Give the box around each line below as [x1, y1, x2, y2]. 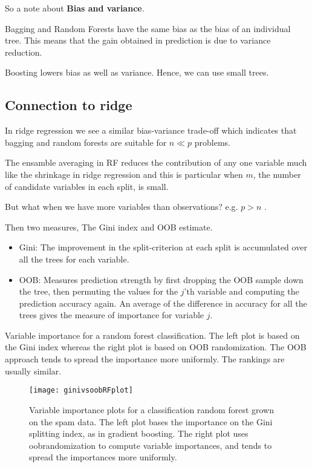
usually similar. [5, 364, 62, 377]
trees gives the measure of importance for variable [19, 309, 204, 321]
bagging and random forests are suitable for [5, 136, 167, 148]
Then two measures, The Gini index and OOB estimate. [5, 220, 213, 233]
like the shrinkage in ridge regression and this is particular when [5, 168, 243, 180]
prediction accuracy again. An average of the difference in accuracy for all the [19, 296, 307, 309]
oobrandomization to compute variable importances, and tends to [29, 439, 272, 451]
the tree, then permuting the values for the [19, 285, 178, 298]
